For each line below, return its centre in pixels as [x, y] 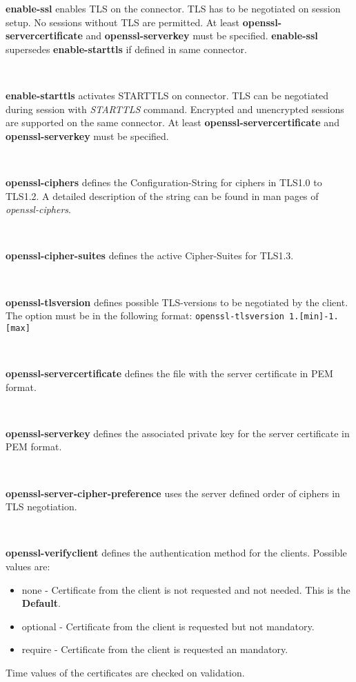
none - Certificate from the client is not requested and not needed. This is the [186, 589]
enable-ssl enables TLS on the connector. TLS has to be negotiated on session [173, 8]
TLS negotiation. [41, 507]
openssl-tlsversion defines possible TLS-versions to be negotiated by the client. [177, 302]
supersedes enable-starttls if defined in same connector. [126, 49]
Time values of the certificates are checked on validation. [125, 672]
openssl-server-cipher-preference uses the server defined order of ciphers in [173, 493]
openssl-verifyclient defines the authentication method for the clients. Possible [176, 553]
